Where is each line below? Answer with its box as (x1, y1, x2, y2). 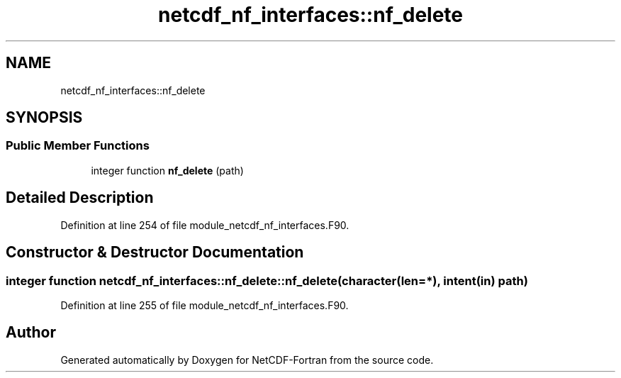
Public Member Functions (6, 138, 150, 153)
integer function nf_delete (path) (91, 164, 244, 177)
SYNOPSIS (6, 109, 83, 127)
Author (6, 323, 56, 342)
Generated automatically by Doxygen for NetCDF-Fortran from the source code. (60, 353, 434, 366)
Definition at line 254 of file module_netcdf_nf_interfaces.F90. (60, 218, 349, 231)
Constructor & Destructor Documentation (6, 243, 304, 262)
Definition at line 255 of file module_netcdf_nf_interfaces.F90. (60, 299, 349, 311)
